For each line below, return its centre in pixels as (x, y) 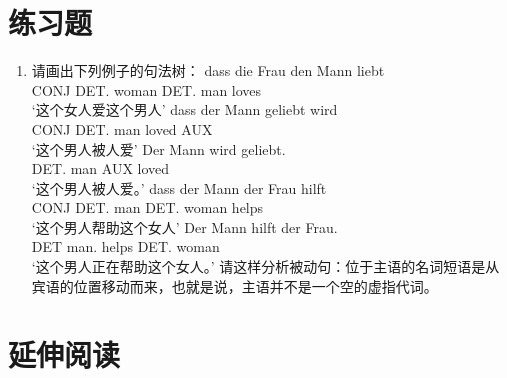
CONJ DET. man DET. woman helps (147, 207)
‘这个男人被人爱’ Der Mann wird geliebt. (158, 148)
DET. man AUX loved (100, 168)
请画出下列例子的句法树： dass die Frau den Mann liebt (208, 70)
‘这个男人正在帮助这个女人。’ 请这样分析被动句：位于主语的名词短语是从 (265, 266)
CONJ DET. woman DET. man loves (146, 89)
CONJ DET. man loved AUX (122, 128)
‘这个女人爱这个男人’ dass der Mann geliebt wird (184, 109)
